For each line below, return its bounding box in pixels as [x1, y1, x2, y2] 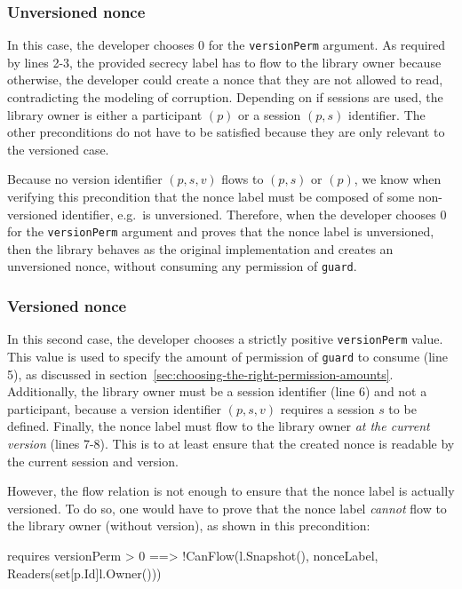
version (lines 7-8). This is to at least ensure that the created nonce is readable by [7, 434, 455, 453]
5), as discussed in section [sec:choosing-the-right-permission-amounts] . [7, 364, 394, 383]
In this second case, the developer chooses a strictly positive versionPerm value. [7, 330, 443, 348]
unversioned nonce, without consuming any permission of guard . [7, 257, 357, 275]
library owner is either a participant [7, 105, 203, 123]
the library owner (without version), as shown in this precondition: [7, 516, 370, 535]
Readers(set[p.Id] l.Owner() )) [7, 563, 162, 582]
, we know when [354, 170, 442, 188]
